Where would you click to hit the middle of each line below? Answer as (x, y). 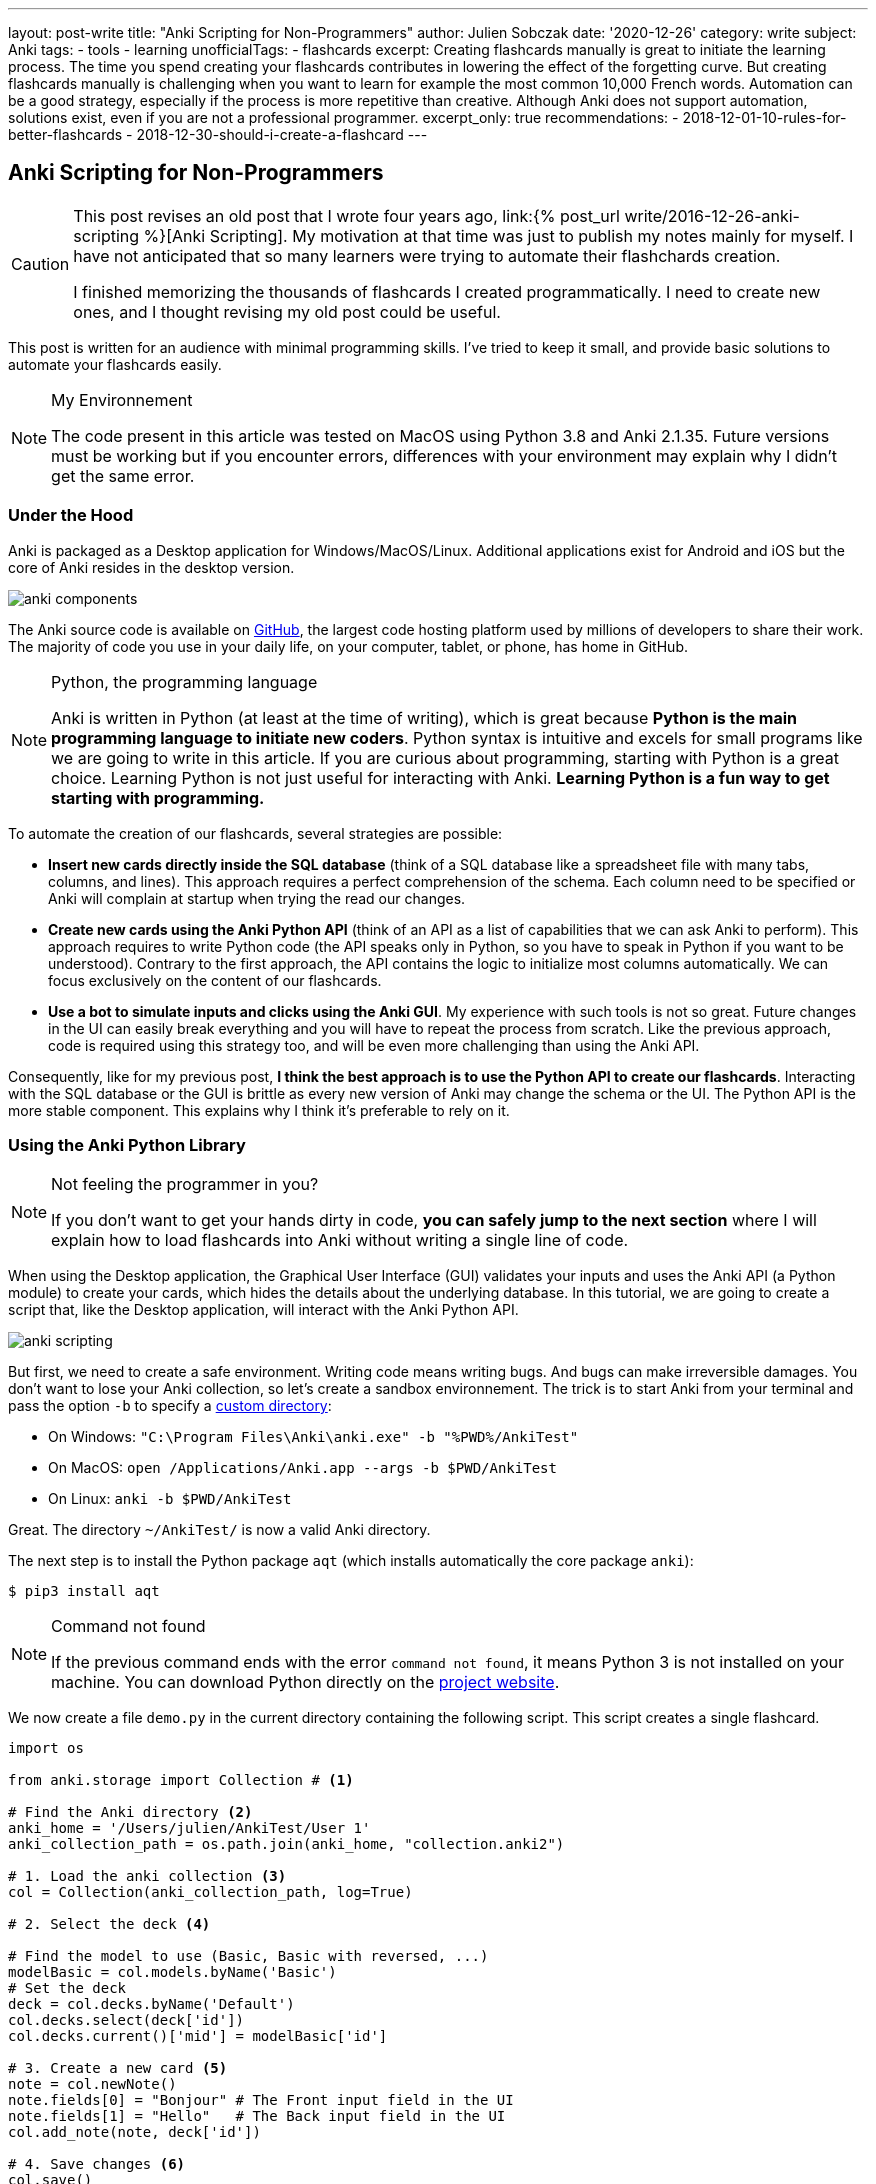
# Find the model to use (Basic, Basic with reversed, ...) (248, 1956)
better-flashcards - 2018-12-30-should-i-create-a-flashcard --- (218, 134)
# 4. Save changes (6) (97, 2164)
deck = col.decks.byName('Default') (151, 2004)
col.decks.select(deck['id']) (126, 2020)
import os (46, 1748)
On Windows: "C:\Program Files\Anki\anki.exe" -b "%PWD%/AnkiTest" (313, 1437)
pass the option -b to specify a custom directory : (170, 1406)
